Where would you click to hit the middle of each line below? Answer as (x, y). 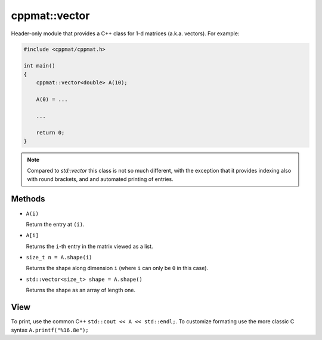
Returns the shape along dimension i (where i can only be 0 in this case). (117, 268)
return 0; (50, 133)
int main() (39, 66)
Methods (28, 199)
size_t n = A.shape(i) (59, 258)
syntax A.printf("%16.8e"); (50, 330)
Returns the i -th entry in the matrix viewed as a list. (89, 246)
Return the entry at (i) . (55, 224)
